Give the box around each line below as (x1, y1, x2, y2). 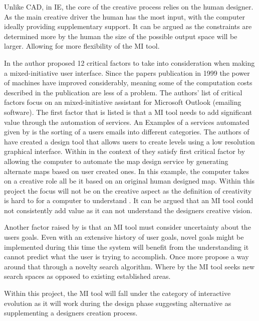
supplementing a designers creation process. (4, 307, 138, 318)
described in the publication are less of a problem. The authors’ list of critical (4, 87, 242, 97)
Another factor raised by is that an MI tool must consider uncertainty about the (4, 222, 251, 232)
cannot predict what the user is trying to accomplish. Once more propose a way (4, 251, 249, 262)
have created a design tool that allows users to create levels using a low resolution (4, 136, 255, 146)
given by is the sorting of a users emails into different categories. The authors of (4, 126, 249, 137)
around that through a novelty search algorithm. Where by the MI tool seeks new (4, 261, 255, 271)
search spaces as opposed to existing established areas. (4, 271, 171, 281)
